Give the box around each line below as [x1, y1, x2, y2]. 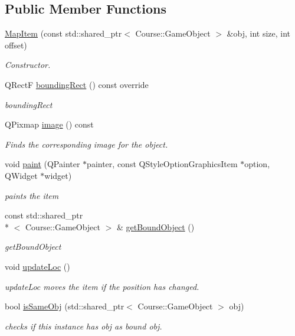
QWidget [5, 169, 38, 181]
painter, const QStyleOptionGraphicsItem [87, 158, 238, 170]
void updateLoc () [5, 260, 70, 272]
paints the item [5, 189, 59, 201]
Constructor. [5, 58, 51, 71]
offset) [5, 38, 27, 51]
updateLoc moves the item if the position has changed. [5, 280, 199, 292]
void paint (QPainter [5, 158, 80, 170]
